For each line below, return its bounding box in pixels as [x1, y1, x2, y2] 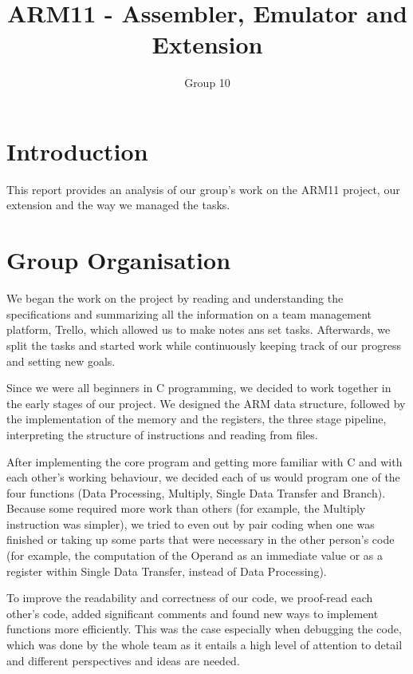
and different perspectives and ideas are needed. [6, 652, 240, 668]
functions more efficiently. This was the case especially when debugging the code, [6, 620, 402, 637]
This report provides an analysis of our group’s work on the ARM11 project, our [6, 180, 400, 197]
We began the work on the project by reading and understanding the [6, 290, 344, 307]
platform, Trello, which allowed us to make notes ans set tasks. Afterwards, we [6, 321, 391, 338]
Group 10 [184, 74, 230, 91]
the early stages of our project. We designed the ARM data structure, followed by [6, 394, 406, 411]
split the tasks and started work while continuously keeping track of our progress [6, 336, 402, 353]
